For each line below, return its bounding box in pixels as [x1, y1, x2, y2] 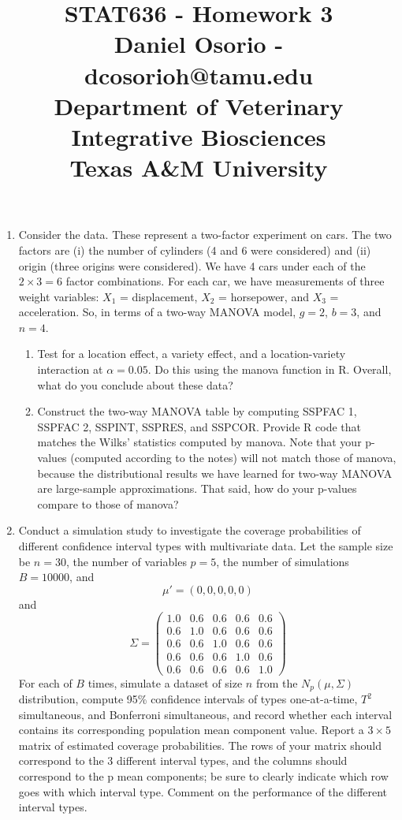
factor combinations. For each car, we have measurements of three [65, 273, 385, 289]
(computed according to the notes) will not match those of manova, [70, 449, 396, 466]
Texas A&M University [69, 151, 328, 184]
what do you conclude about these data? [37, 376, 233, 393]
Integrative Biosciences [71, 120, 326, 152]
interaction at [37, 361, 103, 378]
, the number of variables [65, 553, 187, 569]
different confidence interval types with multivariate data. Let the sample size [18, 538, 393, 553]
